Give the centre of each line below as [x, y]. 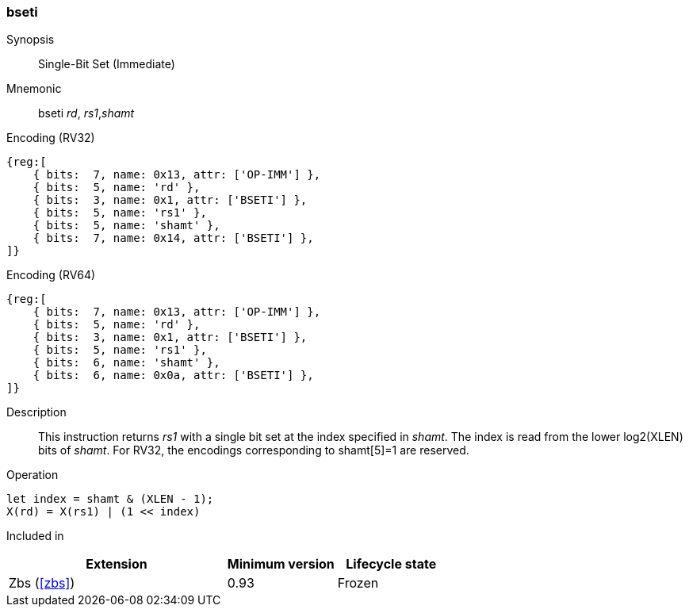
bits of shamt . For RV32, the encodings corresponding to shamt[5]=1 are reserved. [254, 450]
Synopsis [31, 40]
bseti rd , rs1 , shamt [86, 113]
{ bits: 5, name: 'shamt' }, [126, 226]
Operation [33, 475]
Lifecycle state [391, 564]
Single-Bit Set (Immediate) [107, 64]
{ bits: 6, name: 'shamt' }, [126, 363]
